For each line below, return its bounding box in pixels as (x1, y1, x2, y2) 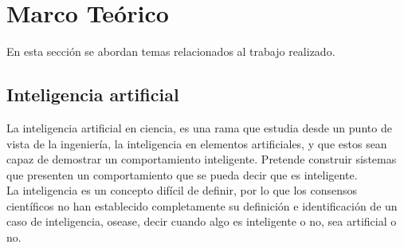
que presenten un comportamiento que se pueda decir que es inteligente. (6, 166, 358, 183)
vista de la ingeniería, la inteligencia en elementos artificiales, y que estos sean (6, 135, 387, 152)
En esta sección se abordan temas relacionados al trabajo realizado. (6, 43, 335, 60)
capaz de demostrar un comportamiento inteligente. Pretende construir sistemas (6, 151, 397, 167)
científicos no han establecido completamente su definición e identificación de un (6, 197, 398, 214)
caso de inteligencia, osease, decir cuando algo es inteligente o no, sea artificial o (6, 213, 397, 230)
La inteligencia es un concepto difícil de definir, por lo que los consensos (6, 182, 358, 199)
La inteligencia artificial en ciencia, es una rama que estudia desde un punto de (6, 119, 392, 136)
